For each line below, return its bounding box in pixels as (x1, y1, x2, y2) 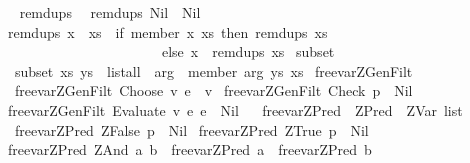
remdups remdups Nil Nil (19, 2, 201, 22)
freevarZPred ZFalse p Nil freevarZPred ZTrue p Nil (14, 119, 369, 140)
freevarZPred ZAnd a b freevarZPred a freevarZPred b (7, 139, 372, 160)
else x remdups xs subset (161, 41, 335, 62)
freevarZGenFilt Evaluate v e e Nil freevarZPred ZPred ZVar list (7, 99, 463, 120)
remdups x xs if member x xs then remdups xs (7, 21, 328, 42)
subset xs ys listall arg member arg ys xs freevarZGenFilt (14, 60, 413, 81)
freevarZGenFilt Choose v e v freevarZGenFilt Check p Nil (14, 80, 413, 101)
